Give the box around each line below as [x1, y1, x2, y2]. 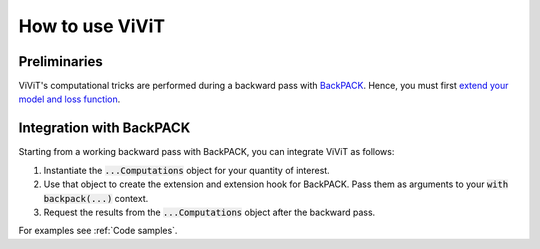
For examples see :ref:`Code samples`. [18, 225, 178, 237]
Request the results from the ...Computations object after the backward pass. [43, 206, 376, 218]
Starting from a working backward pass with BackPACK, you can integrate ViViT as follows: [18, 146, 395, 158]
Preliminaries [18, 53, 104, 70]
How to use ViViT [18, 15, 166, 37]
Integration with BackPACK [18, 120, 191, 137]
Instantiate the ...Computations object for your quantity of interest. [43, 164, 330, 176]
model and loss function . [18, 93, 121, 105]
